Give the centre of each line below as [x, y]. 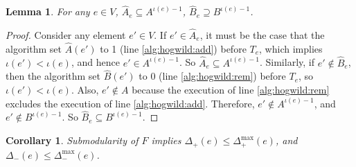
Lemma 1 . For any [48, 11]
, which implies [291, 48]
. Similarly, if [287, 62]
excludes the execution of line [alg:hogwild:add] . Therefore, [130, 103]
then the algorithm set [53, 76]
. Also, [85, 90]
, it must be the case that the [262, 35]
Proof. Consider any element [66, 35]
